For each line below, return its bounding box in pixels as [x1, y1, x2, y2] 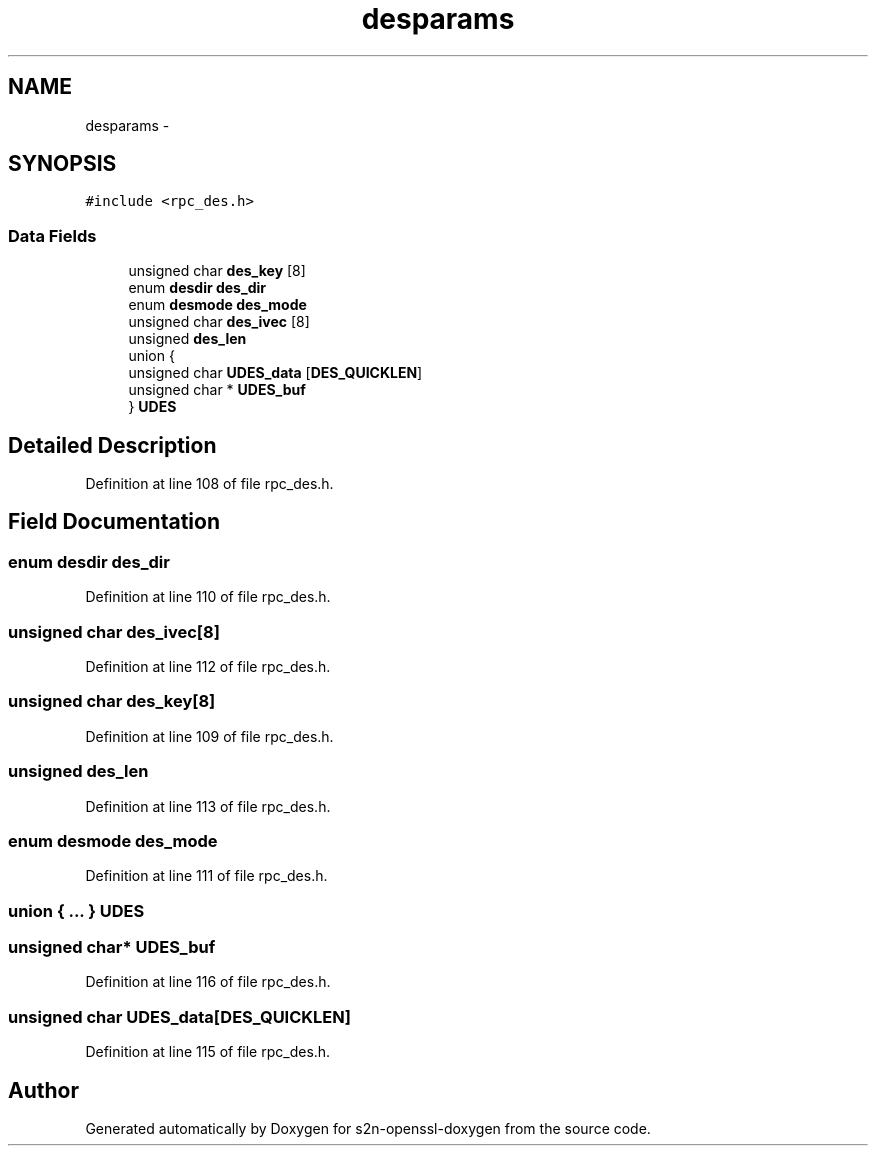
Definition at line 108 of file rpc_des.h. [85, 475, 334, 493]
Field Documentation [8, 509, 220, 535]
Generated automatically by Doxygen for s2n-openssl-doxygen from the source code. [85, 1119, 651, 1137]
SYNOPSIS [8, 151, 117, 177]
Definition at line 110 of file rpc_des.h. [85, 588, 331, 606]
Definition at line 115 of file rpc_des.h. [85, 1043, 331, 1061]
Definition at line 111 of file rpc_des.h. [85, 867, 328, 885]
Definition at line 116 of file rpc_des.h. [85, 973, 331, 991]
